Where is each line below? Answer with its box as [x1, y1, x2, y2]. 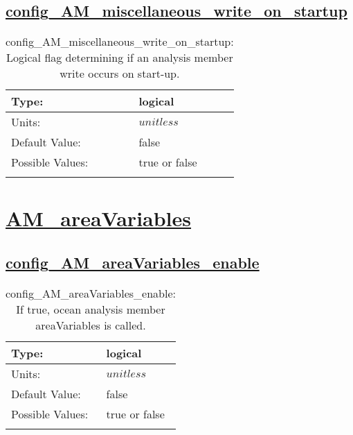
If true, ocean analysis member [16, 300, 165, 317]
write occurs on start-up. [60, 65, 180, 82]
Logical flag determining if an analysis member [6, 49, 233, 66]
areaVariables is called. [35, 316, 146, 333]
